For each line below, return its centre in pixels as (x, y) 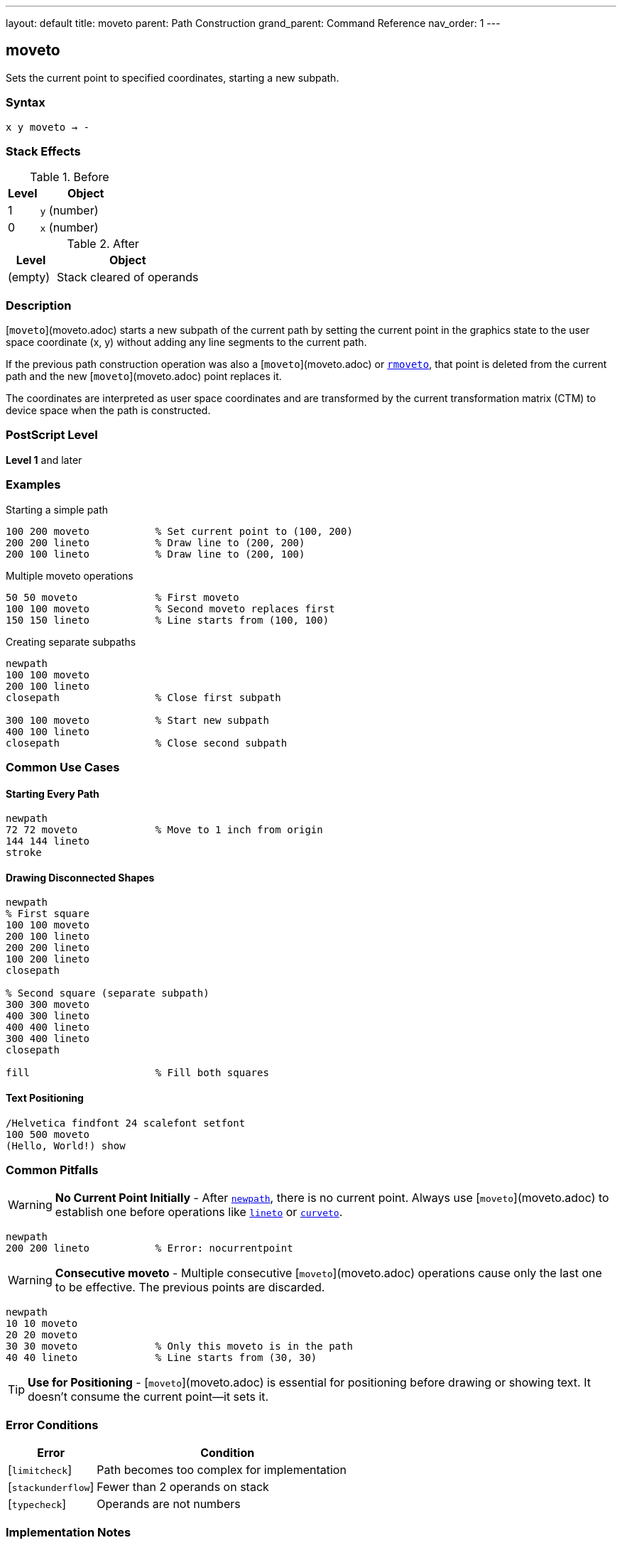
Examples (33, 485)
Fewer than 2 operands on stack (183, 1487)
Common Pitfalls (52, 1170)
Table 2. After (103, 244)
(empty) (29, 277)
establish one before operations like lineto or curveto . (199, 1212)
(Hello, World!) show (66, 1145)
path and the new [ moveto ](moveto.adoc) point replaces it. (144, 376)
